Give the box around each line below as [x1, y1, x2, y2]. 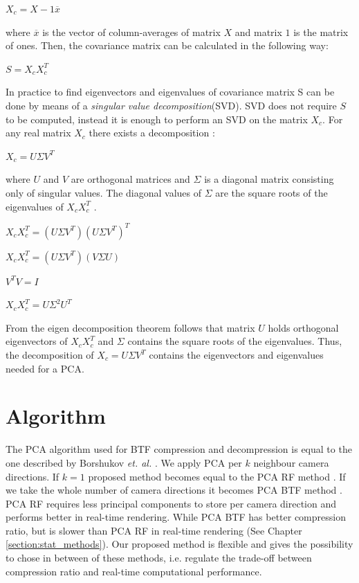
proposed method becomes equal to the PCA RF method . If [88, 469, 346, 483]
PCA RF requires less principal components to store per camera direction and [6, 496, 337, 510]
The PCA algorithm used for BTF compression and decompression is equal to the [6, 442, 352, 456]
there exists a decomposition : [89, 125, 215, 140]
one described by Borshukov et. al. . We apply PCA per [6, 455, 242, 469]
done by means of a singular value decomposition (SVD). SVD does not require [6, 98, 337, 112]
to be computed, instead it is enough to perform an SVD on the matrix [6, 111, 308, 126]
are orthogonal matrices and [71, 172, 190, 186]
